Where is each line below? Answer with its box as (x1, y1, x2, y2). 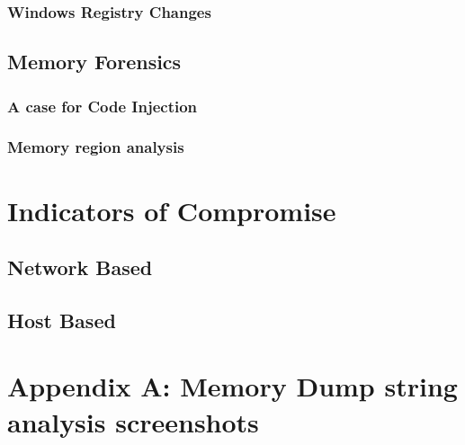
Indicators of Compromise (7, 191, 336, 228)
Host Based (7, 306, 116, 334)
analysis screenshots (7, 403, 259, 440)
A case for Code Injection (7, 94, 198, 117)
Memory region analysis (7, 136, 184, 158)
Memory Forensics (7, 48, 182, 76)
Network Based (7, 254, 153, 281)
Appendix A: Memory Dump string (7, 368, 458, 405)
